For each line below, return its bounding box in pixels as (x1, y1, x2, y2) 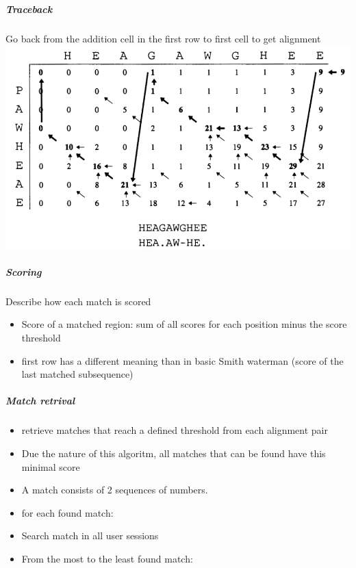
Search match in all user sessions (21, 528, 159, 543)
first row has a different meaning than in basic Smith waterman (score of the (21, 353, 344, 367)
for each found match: (21, 505, 114, 519)
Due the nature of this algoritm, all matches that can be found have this (21, 446, 326, 460)
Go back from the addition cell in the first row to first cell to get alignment (5, 31, 321, 45)
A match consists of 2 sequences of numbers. (21, 482, 208, 497)
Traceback (5, 1, 53, 16)
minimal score (21, 459, 80, 474)
